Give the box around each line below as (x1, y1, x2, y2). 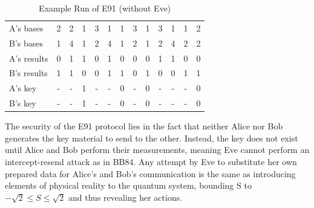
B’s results (9, 67, 48, 79)
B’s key (9, 97, 36, 109)
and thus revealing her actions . (68, 190, 183, 203)
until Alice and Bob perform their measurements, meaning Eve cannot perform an (5, 143, 310, 156)
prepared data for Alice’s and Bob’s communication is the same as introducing (5, 167, 296, 180)
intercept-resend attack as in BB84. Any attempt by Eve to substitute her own (5, 155, 297, 167)
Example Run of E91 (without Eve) (39, 2, 171, 14)
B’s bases (9, 36, 44, 49)
